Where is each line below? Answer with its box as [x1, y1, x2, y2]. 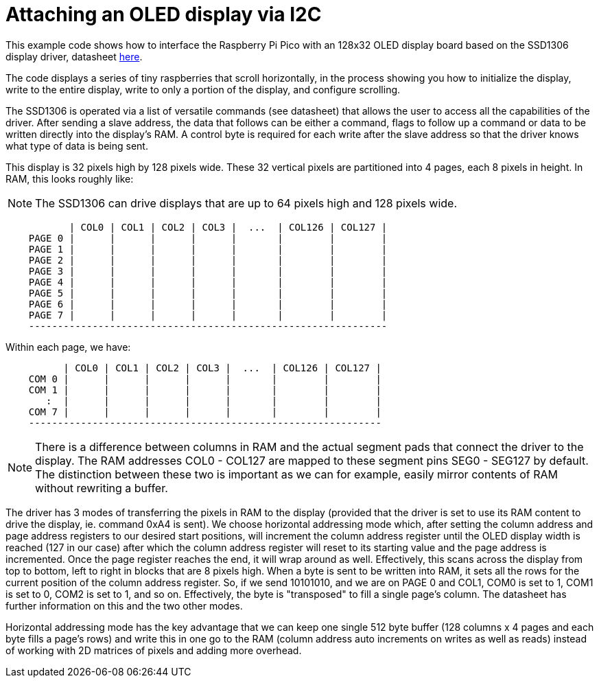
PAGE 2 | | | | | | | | [28, 254, 388, 266]
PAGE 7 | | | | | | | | [28, 309, 388, 321]
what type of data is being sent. [5, 139, 148, 152]
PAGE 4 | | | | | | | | [28, 276, 388, 288]
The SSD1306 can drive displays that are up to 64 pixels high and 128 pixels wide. [35, 196, 458, 210]
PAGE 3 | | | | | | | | [28, 265, 388, 277]
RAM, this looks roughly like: [5, 172, 134, 185]
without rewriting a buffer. [35, 481, 168, 495]
